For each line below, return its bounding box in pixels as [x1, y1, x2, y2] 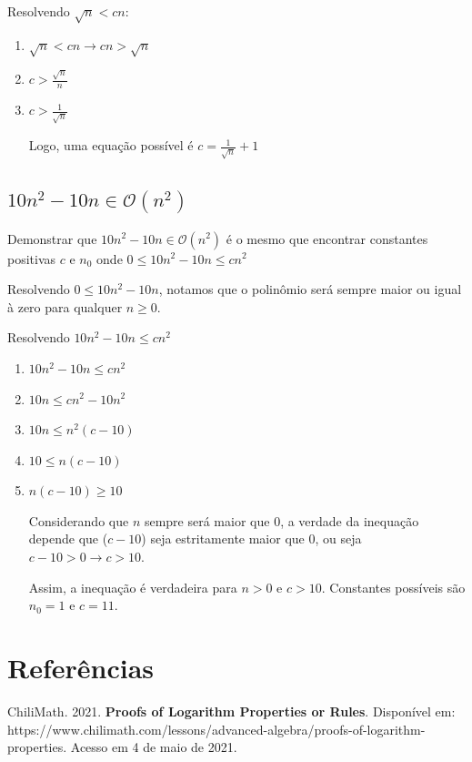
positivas [7, 249, 56, 268]
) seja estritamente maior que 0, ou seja [141, 529, 362, 548]
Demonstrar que [7, 229, 97, 248]
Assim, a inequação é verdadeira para [28, 577, 237, 596]
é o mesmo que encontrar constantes [226, 229, 428, 248]
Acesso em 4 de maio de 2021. [70, 737, 237, 757]
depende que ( [28, 529, 108, 548]
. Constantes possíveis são [321, 577, 466, 596]
